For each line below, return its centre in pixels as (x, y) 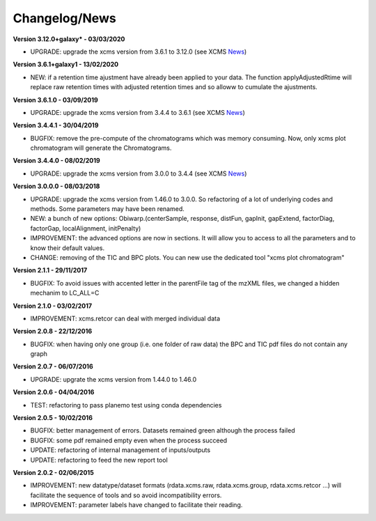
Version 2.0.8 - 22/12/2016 (53, 332)
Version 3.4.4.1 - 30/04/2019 (56, 125)
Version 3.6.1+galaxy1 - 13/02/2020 (65, 64)
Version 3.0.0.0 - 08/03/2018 (56, 186)
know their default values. (67, 248)
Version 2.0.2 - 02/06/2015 (53, 473)
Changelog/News (64, 18)
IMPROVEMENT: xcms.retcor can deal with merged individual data (125, 318)
